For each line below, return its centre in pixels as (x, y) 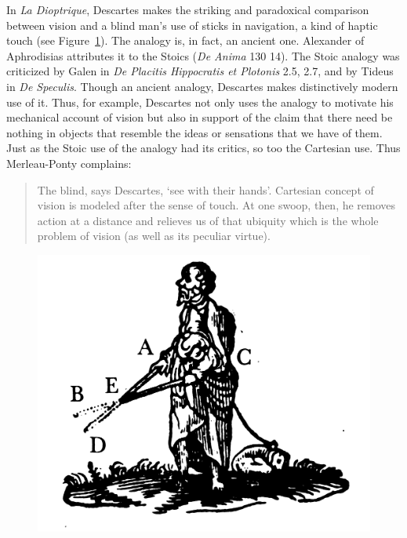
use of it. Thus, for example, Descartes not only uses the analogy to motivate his (200, 102)
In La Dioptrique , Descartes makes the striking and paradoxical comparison (188, 9)
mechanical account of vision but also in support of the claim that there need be (200, 117)
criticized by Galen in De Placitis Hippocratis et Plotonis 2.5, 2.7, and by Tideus (200, 71)
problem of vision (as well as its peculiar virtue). (154, 236)
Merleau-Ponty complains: (69, 163)
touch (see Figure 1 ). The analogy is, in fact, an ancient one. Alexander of (185, 40)
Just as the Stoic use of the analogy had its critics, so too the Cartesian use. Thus (203, 148)
